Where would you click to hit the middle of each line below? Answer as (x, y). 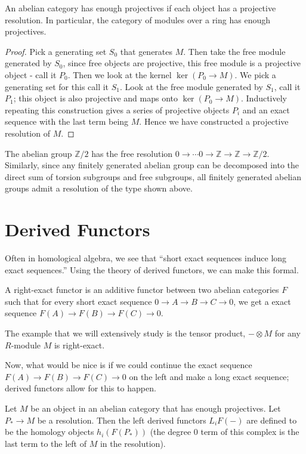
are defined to (272, 420)
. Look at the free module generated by (191, 86)
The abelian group (38, 153)
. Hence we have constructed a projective (214, 121)
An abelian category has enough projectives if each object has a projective (140, 8)
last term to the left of (46, 443)
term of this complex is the (250, 432)
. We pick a (255, 74)
